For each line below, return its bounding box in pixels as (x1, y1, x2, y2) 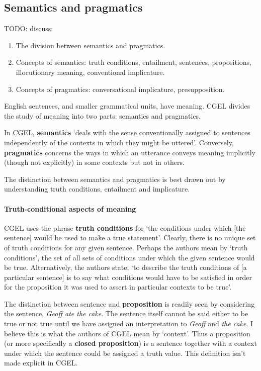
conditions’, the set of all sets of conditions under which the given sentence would (4, 252, 255, 262)
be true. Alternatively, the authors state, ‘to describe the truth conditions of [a (4, 262, 247, 272)
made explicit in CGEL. (4, 357, 78, 368)
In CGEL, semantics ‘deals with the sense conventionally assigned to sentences (4, 127, 250, 138)
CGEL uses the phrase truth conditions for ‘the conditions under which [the (4, 222, 246, 233)
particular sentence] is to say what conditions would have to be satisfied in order (4, 271, 252, 282)
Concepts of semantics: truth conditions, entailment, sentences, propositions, (16, 57, 251, 67)
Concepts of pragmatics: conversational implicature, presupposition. (16, 83, 225, 94)
